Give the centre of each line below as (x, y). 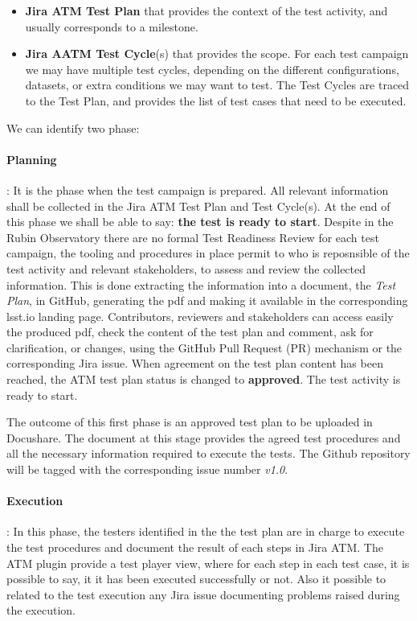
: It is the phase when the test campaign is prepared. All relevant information (198, 189)
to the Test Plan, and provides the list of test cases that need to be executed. (216, 100)
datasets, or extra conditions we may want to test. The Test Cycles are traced (217, 85)
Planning (32, 159)
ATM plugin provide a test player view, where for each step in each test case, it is (208, 563)
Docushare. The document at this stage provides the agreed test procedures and (204, 437)
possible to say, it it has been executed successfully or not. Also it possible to (196, 579)
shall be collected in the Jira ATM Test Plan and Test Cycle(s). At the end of (198, 206)
